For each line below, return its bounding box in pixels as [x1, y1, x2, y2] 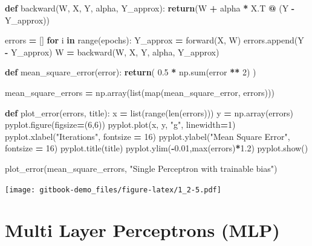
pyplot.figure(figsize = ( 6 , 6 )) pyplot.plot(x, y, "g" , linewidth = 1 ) [5, 118, 236, 131]
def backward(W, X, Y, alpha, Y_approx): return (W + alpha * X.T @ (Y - [5, 2, 295, 14]
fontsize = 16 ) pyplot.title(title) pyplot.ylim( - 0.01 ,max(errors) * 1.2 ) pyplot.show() [5, 142, 308, 154]
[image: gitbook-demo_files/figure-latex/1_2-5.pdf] [5, 185, 221, 194]
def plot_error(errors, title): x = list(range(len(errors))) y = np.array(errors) [5, 106, 293, 119]
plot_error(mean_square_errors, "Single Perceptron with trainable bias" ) [5, 162, 278, 174]
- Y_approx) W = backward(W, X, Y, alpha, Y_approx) [5, 45, 219, 58]
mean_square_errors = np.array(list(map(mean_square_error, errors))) [5, 86, 275, 98]
